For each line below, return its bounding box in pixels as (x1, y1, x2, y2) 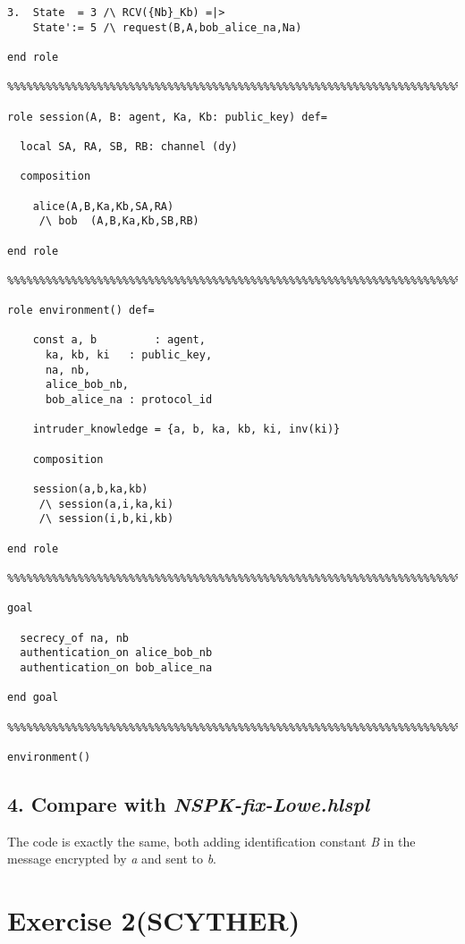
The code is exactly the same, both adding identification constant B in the (7, 831, 416, 850)
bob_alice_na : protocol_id (45, 393, 213, 407)
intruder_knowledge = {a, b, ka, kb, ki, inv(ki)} (32, 423, 341, 436)
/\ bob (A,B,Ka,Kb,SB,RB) (38, 215, 199, 228)
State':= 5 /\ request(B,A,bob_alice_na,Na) (32, 21, 302, 34)
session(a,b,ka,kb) (32, 483, 148, 495)
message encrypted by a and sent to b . (7, 849, 216, 868)
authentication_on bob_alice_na (20, 661, 213, 674)
